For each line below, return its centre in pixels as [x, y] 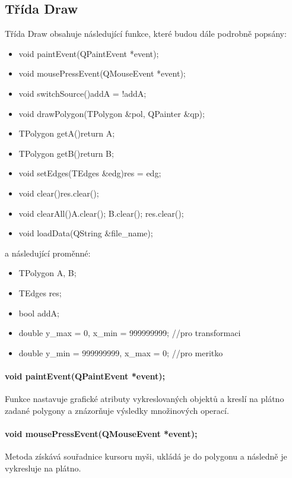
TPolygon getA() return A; [67, 133]
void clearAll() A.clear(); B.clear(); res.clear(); [101, 213]
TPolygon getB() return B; [66, 153]
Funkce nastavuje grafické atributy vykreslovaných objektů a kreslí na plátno [145, 399]
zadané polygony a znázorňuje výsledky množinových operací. [117, 410]
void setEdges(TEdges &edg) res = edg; [90, 173]
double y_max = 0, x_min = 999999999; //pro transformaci [130, 333]
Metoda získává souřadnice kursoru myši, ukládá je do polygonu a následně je [146, 456]
